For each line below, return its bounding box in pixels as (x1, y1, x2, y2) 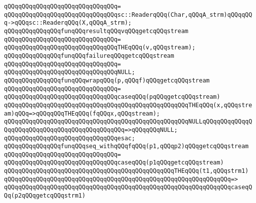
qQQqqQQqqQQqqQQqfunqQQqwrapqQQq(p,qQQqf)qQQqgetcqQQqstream (4, 77, 210, 84)
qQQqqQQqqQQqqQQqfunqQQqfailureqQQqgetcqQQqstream (4, 52, 174, 59)
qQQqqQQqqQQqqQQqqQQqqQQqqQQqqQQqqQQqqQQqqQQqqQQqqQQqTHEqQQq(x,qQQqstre (4, 101, 253, 109)
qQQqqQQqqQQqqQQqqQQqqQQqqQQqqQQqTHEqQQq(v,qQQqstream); (4, 44, 196, 51)
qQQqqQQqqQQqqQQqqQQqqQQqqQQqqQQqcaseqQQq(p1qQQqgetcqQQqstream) (4, 159, 224, 166)
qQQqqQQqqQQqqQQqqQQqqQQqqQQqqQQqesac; (4, 134, 135, 142)
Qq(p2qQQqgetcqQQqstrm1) (4, 192, 86, 200)
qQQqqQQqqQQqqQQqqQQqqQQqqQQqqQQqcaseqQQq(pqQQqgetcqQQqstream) (4, 93, 220, 101)
